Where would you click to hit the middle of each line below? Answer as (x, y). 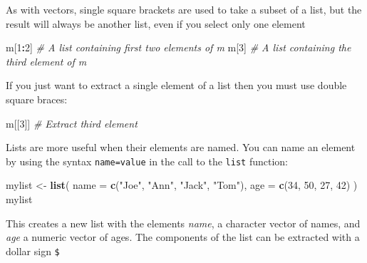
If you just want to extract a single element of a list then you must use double (176, 85)
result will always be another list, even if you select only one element (156, 23)
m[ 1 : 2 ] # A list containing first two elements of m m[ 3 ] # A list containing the (179, 47)
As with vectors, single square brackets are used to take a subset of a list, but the (184, 9)
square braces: (37, 99)
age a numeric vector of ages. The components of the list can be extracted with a (183, 237)
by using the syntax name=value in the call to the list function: (147, 161)
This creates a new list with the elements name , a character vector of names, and (183, 223)
